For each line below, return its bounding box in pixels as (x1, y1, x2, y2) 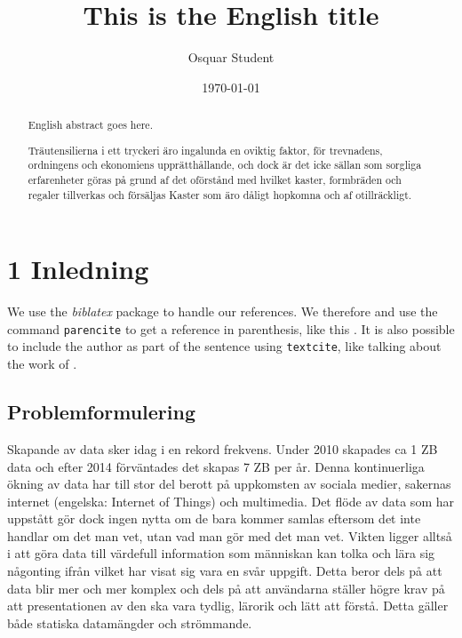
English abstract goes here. (28, 117, 153, 132)
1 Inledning (7, 251, 149, 287)
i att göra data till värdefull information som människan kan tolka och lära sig (7, 544, 435, 562)
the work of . (7, 355, 77, 373)
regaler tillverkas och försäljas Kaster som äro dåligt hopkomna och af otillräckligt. (28, 187, 412, 202)
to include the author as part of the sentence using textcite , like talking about (7, 337, 442, 355)
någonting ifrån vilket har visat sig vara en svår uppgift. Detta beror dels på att (7, 562, 442, 580)
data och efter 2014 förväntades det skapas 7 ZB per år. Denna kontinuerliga (7, 457, 425, 475)
